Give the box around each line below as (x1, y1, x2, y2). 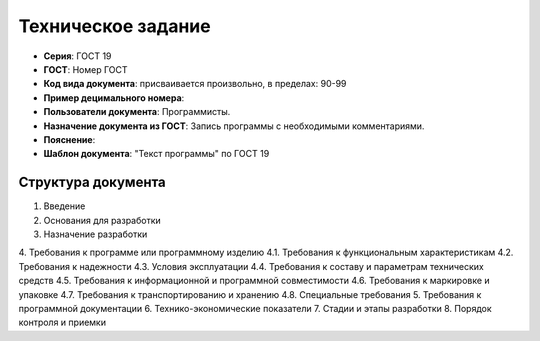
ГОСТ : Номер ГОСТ (43, 63, 129, 75)
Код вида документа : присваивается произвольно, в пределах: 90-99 (43, 78, 347, 90)
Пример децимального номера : (43, 91, 185, 104)
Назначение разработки (43, 228, 148, 240)
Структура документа (18, 174, 167, 191)
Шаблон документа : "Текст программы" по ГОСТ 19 (43, 148, 270, 160)
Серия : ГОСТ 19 (43, 50, 112, 62)
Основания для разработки (43, 214, 162, 226)
